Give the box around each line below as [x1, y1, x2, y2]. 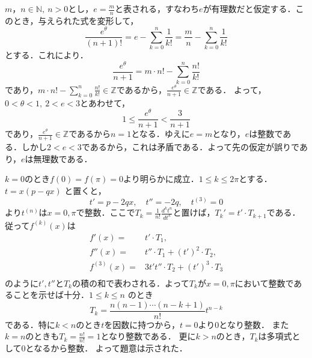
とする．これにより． [5, 49, 88, 61]
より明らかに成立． [123, 172, 199, 185]
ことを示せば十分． [13, 288, 89, 301]
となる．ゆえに [131, 127, 190, 140]
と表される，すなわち [115, 2, 200, 14]
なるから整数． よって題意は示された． [34, 342, 188, 354]
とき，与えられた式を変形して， [13, 14, 139, 26]
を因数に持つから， [104, 318, 180, 330]
